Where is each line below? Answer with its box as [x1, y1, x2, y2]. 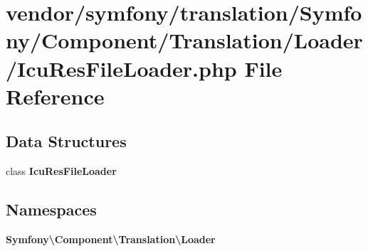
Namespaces [6, 198, 97, 220]
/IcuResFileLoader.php [6, 53, 237, 82]
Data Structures [6, 130, 127, 152]
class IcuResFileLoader [6, 164, 117, 178]
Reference [6, 81, 105, 110]
